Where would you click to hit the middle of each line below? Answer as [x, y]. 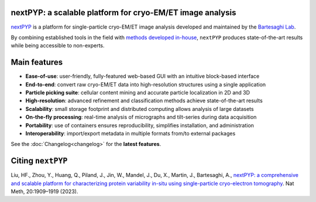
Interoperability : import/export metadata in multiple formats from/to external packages [130, 133]
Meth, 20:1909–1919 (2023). [44, 191]
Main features [37, 62]
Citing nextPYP [39, 161]
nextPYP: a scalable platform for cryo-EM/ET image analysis [123, 13]
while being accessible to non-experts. [58, 46]
